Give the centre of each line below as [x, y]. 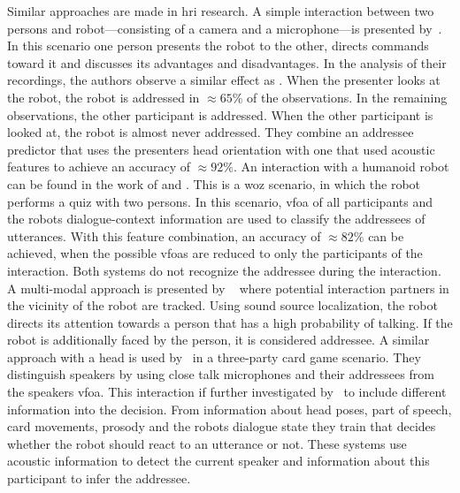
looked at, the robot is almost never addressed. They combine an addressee [211, 132]
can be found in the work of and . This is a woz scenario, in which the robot [214, 183]
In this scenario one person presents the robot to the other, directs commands [218, 46]
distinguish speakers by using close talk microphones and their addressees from [221, 374]
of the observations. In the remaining [347, 97]
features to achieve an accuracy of [99, 167]
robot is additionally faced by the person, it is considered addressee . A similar [218, 340]
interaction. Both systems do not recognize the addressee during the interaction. [224, 270]
